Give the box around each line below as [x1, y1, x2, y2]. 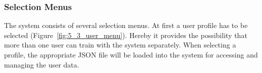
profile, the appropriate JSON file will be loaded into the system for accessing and [4, 49, 258, 59]
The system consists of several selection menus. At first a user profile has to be [4, 20, 248, 30]
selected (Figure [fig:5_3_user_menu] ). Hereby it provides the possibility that [4, 29, 247, 40]
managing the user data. [4, 59, 79, 69]
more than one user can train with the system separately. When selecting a [4, 39, 236, 50]
